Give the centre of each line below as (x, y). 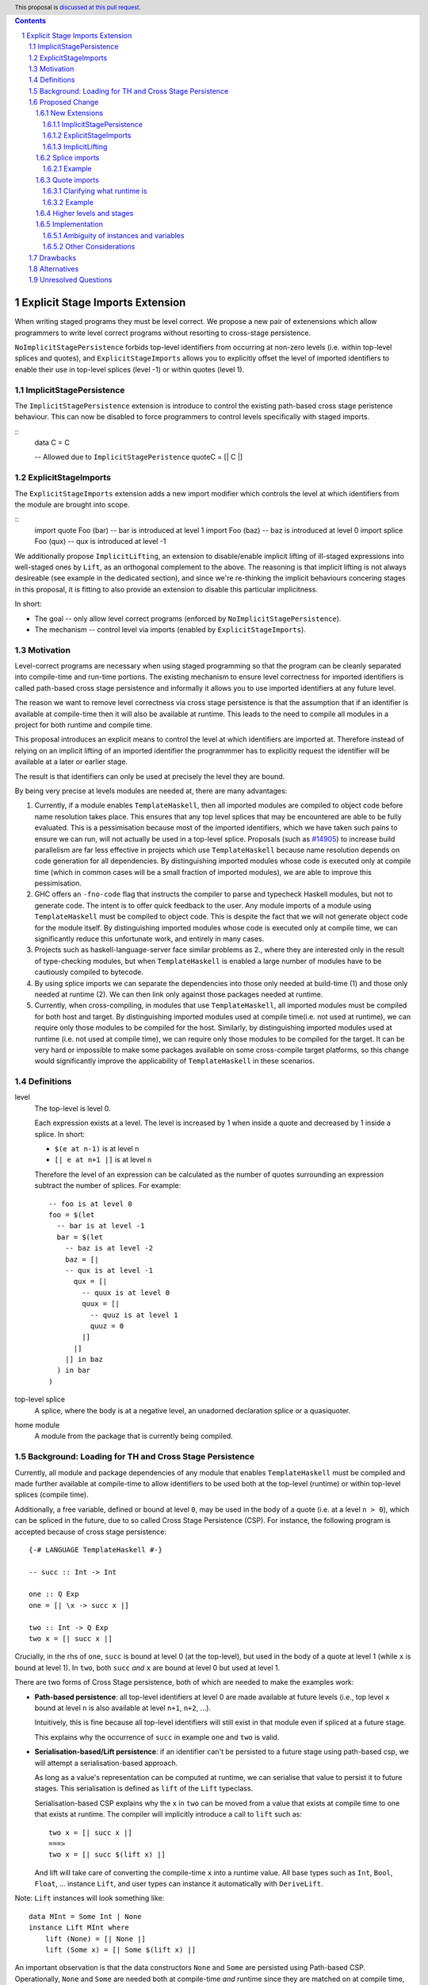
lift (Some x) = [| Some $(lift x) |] (120, 1950)
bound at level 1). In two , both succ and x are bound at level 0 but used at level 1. (147, 1667)
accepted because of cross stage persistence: (90, 1532)
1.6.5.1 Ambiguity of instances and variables (113, 235)
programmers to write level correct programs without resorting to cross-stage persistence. (163, 333)
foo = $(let (72, 1215)
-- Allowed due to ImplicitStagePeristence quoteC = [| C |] (139, 457)
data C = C (52, 443)
